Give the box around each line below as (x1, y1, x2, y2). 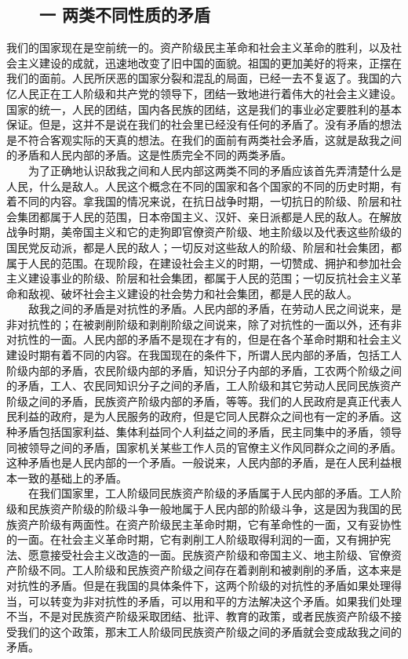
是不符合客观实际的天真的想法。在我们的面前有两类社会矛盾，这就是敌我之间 (6, 131, 402, 147)
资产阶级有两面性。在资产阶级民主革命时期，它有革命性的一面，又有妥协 (16, 515, 391, 532)
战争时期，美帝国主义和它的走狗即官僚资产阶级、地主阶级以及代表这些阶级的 (6, 224, 402, 240)
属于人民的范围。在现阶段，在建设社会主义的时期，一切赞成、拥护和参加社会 (6, 254, 402, 271)
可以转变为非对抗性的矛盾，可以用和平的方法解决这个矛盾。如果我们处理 (27, 592, 402, 609)
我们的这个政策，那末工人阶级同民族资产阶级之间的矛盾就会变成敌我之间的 (16, 623, 402, 639)
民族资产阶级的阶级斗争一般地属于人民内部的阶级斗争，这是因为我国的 (27, 501, 391, 517)
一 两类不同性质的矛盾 (38, 2, 211, 27)
